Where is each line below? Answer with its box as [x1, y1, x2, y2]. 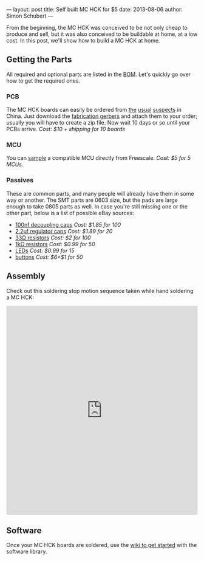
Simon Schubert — [6, 12, 53, 19]
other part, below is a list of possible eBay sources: [6, 209, 135, 216]
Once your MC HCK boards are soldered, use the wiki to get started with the [6, 542, 197, 549]
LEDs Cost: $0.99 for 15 [15, 247, 75, 254]
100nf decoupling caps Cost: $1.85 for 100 [15, 221, 121, 228]
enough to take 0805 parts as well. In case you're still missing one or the [6, 202, 188, 210]
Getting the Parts [6, 55, 72, 65]
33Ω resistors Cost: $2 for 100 [15, 234, 91, 241]
